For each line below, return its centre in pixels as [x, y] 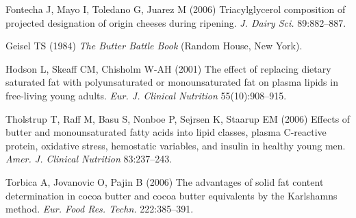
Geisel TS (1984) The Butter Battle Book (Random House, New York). [154, 46]
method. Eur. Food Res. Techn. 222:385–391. [100, 209]
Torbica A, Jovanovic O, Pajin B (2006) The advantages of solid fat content [165, 181]
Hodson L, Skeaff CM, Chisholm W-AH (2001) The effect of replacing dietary [168, 68]
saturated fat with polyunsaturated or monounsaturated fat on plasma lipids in [172, 82]
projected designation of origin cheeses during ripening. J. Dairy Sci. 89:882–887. [176, 22]
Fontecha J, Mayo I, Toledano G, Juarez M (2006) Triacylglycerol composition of [176, 9]
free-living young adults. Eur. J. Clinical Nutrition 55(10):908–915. [146, 95]
